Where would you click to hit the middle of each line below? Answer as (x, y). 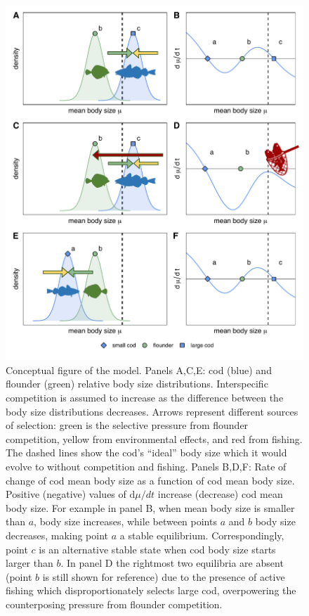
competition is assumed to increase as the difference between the (145, 398)
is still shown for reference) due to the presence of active (164, 576)
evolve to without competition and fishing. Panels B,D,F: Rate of (146, 467)
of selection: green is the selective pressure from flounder (127, 425)
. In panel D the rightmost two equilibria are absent (172, 563)
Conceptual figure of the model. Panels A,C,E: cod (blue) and (139, 370)
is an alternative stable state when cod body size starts (157, 549)
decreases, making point (57, 535)
